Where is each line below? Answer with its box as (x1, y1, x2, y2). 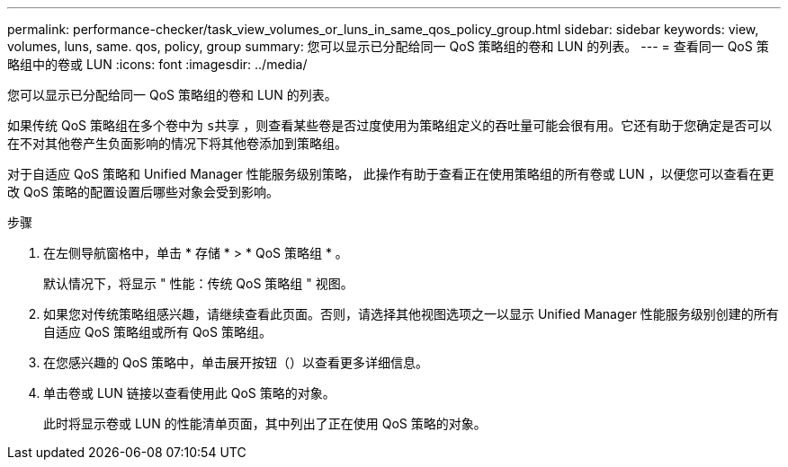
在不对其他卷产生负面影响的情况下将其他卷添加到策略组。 (7, 136, 347, 151)
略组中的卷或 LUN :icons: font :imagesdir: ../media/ (7, 57, 308, 72)
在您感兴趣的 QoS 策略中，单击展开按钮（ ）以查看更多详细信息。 (43, 355, 428, 370)
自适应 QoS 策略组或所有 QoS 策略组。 (43, 324, 272, 339)
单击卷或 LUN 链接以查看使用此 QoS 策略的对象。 (43, 385, 336, 401)
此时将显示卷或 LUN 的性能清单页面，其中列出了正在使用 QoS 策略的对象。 (43, 416, 487, 431)
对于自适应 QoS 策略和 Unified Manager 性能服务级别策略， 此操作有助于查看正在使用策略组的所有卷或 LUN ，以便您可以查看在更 (7, 166, 775, 181)
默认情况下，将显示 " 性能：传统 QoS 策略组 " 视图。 (43, 276, 354, 291)
